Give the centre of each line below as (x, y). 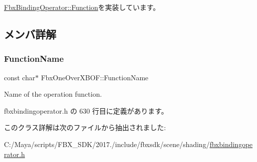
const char (20, 77)
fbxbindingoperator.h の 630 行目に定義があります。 (86, 110)
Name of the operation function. (53, 94)
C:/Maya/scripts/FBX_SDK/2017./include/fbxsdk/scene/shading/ (107, 144)
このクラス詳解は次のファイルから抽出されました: (85, 127)
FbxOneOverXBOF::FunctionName (95, 77)
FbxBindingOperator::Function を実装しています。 (82, 7)
